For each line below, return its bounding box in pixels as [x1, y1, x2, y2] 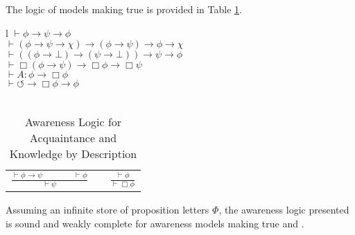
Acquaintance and [29, 129, 117, 146]
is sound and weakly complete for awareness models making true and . [6, 216, 304, 230]
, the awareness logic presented [218, 202, 349, 217]
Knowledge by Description [9, 145, 137, 162]
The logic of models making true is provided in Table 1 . [6, 2, 242, 16]
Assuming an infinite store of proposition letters [6, 202, 209, 217]
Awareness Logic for [24, 113, 122, 130]
